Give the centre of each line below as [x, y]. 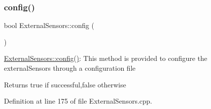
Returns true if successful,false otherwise [65, 84]
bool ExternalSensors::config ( [49, 25]
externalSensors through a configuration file [70, 68]
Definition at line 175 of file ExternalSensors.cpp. [78, 101]
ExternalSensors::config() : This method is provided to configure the [106, 58]
